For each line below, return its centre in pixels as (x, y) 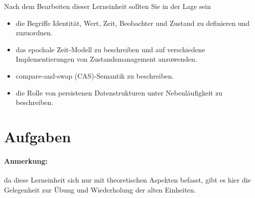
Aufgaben (38, 136)
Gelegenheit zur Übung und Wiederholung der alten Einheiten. (100, 189)
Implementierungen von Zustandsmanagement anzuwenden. (106, 59)
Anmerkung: (26, 160)
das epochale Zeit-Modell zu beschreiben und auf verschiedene (110, 49)
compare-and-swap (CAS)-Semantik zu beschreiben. (95, 75)
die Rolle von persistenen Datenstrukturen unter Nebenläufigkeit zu (119, 92)
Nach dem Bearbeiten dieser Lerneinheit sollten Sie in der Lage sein (108, 6)
